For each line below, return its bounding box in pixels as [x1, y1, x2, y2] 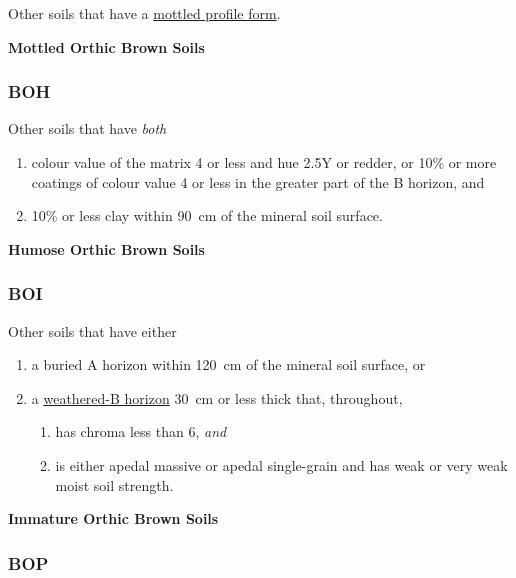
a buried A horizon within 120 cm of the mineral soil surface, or [31, 354, 426, 375]
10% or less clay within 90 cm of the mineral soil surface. [31, 205, 383, 226]
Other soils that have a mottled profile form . [8, 3, 281, 23]
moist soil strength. [55, 474, 174, 495]
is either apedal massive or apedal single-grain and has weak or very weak [55, 454, 508, 475]
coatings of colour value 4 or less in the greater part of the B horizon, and [31, 171, 485, 192]
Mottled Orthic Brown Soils [8, 36, 205, 57]
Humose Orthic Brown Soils [8, 238, 205, 259]
